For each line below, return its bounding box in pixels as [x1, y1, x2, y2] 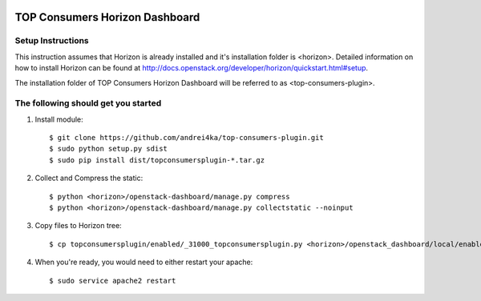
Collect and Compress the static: [34, 173, 143, 183]
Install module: [34, 114, 83, 124]
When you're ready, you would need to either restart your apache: [34, 257, 253, 267]
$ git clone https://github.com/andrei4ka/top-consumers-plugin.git [49, 133, 324, 142]
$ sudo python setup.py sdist [49, 144, 168, 154]
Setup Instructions [14, 35, 90, 46]
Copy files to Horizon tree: [34, 221, 122, 231]
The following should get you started [14, 98, 162, 109]
